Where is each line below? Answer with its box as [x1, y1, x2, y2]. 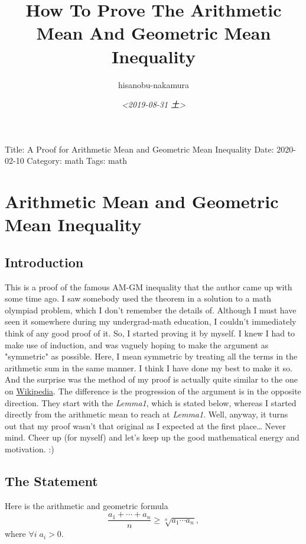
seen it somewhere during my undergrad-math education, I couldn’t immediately [5, 315, 297, 328]
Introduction [5, 252, 84, 271]
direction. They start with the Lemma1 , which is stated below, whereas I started [5, 396, 297, 409]
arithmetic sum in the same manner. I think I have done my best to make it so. [5, 361, 292, 374]
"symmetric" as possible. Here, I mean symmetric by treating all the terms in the [5, 350, 298, 362]
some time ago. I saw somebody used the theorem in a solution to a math [5, 292, 272, 305]
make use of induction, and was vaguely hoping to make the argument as [5, 338, 269, 351]
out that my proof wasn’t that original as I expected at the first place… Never [5, 419, 287, 432]
